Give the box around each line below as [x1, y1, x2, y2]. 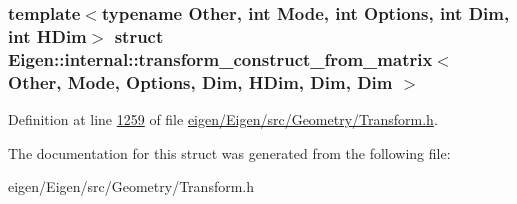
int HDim [8, 23, 87, 48]
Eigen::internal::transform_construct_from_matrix [8, 46, 433, 71]
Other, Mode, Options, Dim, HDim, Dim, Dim [8, 69, 393, 94]
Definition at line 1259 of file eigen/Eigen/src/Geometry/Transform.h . [8, 108, 438, 129]
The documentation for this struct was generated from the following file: [8, 142, 451, 163]
